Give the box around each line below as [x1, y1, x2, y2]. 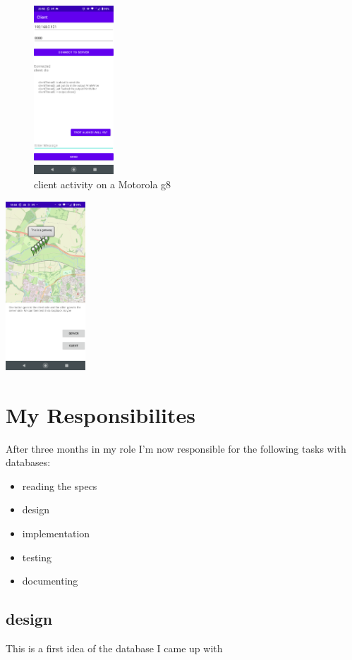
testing [22, 549, 52, 564]
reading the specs [22, 478, 97, 493]
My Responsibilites [6, 400, 196, 429]
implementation [22, 526, 90, 540]
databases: [6, 455, 51, 470]
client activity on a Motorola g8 [34, 176, 171, 191]
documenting [22, 573, 78, 588]
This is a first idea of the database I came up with [6, 640, 223, 655]
